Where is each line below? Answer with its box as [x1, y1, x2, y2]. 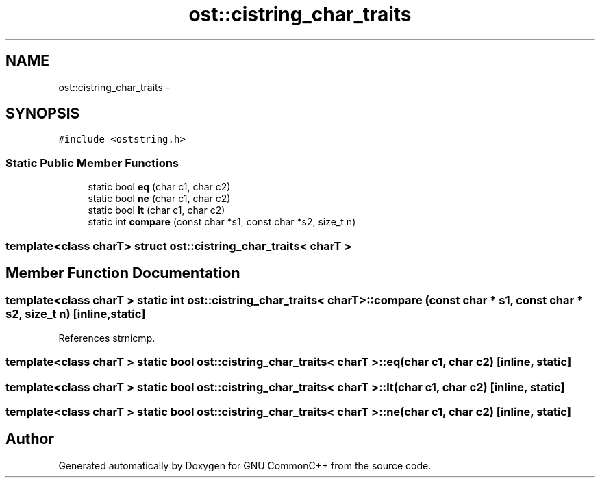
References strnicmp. [58, 332, 155, 344]
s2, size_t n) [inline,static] [5, 307, 146, 321]
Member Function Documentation [5, 264, 240, 282]
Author [5, 430, 54, 448]
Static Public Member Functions [5, 156, 179, 170]
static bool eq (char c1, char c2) [88, 181, 231, 193]
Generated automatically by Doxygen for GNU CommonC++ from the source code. [58, 459, 432, 471]
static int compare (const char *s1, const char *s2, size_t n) [88, 216, 356, 228]
